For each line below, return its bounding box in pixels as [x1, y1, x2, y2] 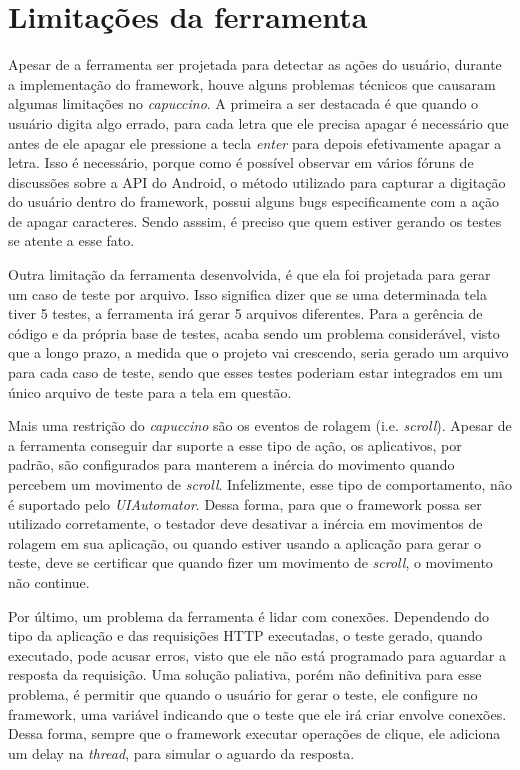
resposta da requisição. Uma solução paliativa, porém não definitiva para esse [8, 664, 482, 685]
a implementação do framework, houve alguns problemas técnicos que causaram [8, 73, 496, 94]
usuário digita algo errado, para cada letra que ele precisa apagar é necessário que [8, 112, 509, 133]
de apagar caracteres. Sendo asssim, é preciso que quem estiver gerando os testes [8, 210, 502, 231]
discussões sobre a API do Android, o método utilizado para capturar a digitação [8, 171, 506, 192]
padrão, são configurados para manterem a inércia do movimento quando [8, 454, 455, 475]
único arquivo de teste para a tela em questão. [8, 381, 292, 402]
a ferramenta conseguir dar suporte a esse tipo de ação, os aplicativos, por [8, 434, 462, 455]
